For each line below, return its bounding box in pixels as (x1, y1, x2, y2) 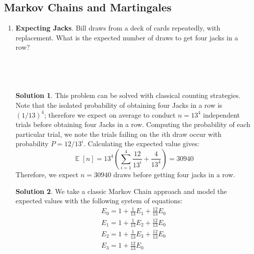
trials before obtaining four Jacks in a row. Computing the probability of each (15, 119, 251, 129)
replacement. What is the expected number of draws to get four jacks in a (15, 32, 238, 42)
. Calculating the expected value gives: (84, 138, 199, 149)
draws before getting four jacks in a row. (113, 169, 235, 179)
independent (203, 109, 240, 120)
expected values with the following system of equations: (15, 195, 183, 206)
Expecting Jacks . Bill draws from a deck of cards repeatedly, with (15, 23, 221, 33)
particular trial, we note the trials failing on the (15, 128, 159, 139)
